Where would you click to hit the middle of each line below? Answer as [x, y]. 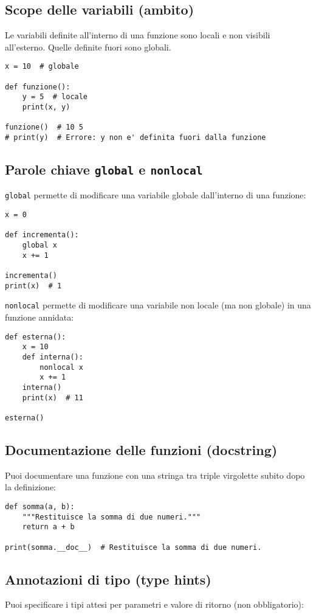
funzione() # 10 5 [44, 127]
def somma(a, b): [40, 506]
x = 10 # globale [42, 67]
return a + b [48, 527]
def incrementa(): [42, 235]
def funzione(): [38, 87]
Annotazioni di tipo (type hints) [108, 579]
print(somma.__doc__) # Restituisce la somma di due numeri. [133, 547]
